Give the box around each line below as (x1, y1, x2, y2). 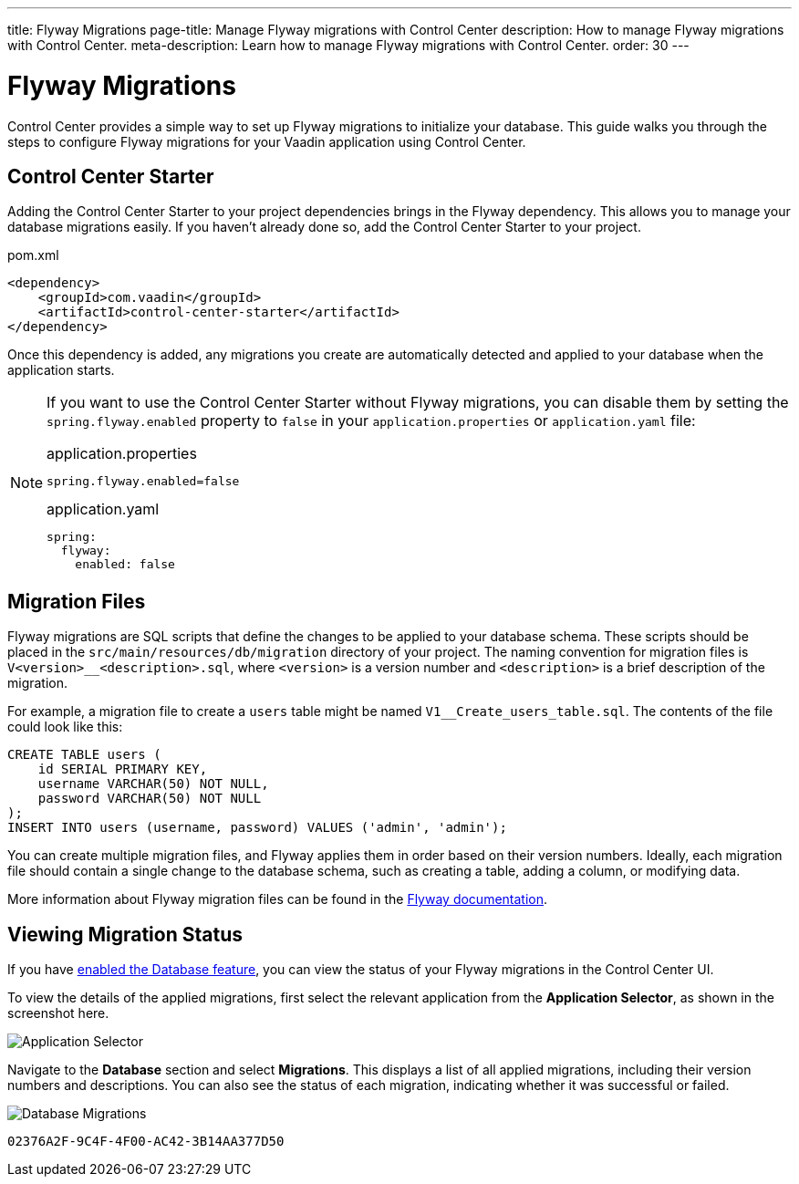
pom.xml (7, 247, 59, 264)
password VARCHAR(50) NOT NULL (37, 791, 262, 806)
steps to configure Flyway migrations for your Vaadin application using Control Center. (7, 133, 526, 150)
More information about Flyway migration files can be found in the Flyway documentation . (7, 891, 548, 908)
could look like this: (7, 719, 123, 735)
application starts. (7, 362, 115, 379)
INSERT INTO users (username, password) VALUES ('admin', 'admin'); (7, 820, 507, 836)
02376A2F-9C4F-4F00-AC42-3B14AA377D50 (7, 1134, 285, 1149)
